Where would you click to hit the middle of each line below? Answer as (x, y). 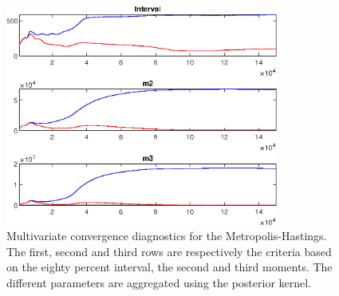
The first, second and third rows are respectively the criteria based (169, 251)
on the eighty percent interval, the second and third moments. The (169, 267)
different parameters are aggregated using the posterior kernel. (159, 283)
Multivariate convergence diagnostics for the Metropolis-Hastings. (167, 236)
